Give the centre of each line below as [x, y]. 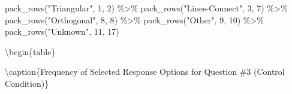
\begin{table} [30, 51]
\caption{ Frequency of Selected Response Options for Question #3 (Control [145, 72]
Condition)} [27, 83]
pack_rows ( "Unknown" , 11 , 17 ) [62, 31]
